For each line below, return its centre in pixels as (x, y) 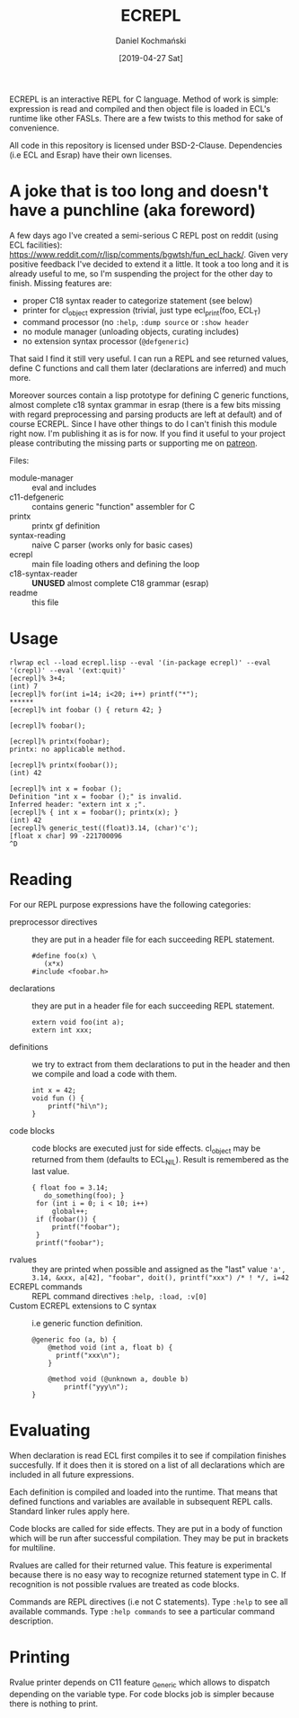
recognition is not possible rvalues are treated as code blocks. (124, 1585)
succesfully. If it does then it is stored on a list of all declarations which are (147, 1465)
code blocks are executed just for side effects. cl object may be (146, 1149)
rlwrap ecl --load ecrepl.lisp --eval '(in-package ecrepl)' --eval (140, 663)
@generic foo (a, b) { (74, 1340)
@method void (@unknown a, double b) (119, 1379)
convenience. (35, 128)
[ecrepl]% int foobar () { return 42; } (86, 710)
